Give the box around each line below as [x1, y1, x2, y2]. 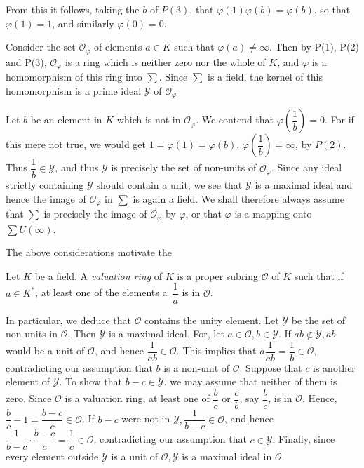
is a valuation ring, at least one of [65, 391, 210, 406]
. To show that [59, 374, 122, 389]
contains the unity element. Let [144, 312, 279, 327]
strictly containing [6, 178, 84, 192]
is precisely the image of [43, 206, 147, 221]
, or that [185, 206, 222, 221]
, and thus [55, 160, 99, 175]
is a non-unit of [163, 360, 230, 375]
